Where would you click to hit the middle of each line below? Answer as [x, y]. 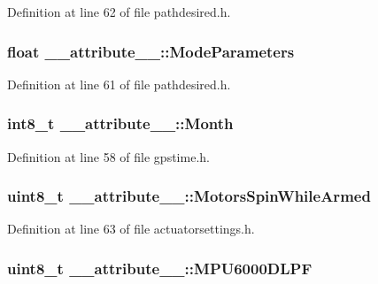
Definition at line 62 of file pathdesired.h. [119, 12]
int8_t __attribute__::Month [120, 123]
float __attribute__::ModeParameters [151, 51]
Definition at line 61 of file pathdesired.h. [119, 84]
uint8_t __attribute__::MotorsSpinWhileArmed [189, 196]
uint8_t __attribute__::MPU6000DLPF [160, 268]
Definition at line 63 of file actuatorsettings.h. [131, 229]
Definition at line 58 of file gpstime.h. [108, 156]
